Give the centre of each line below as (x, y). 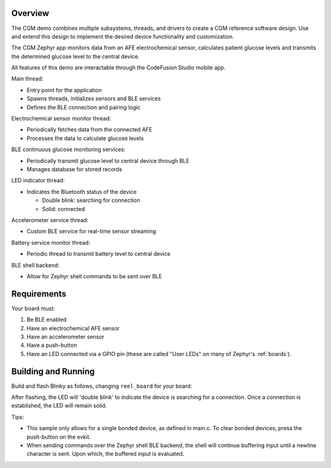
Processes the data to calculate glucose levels (85, 138)
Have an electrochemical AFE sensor (73, 328)
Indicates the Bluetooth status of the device (82, 191)
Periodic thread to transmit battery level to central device (99, 254)
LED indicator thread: (38, 180)
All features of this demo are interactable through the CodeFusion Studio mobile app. (119, 68)
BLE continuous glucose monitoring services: (68, 149)
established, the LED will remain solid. (59, 406)
